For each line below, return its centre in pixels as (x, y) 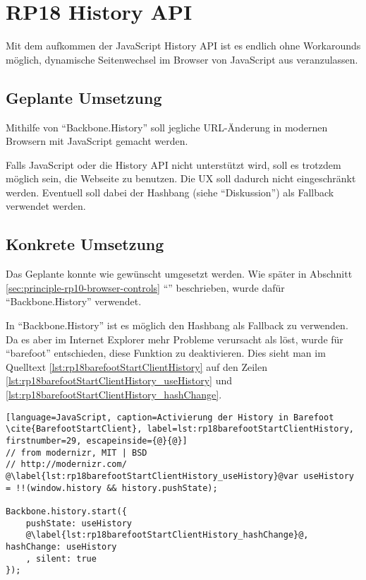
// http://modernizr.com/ (66, 464)
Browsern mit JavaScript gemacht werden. (97, 141)
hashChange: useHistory (61, 546)
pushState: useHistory (79, 523)
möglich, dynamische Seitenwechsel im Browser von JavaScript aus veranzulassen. (182, 59)
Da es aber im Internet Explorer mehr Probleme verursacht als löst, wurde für (175, 339)
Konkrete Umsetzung (85, 244)
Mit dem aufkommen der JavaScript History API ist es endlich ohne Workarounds (183, 46)
